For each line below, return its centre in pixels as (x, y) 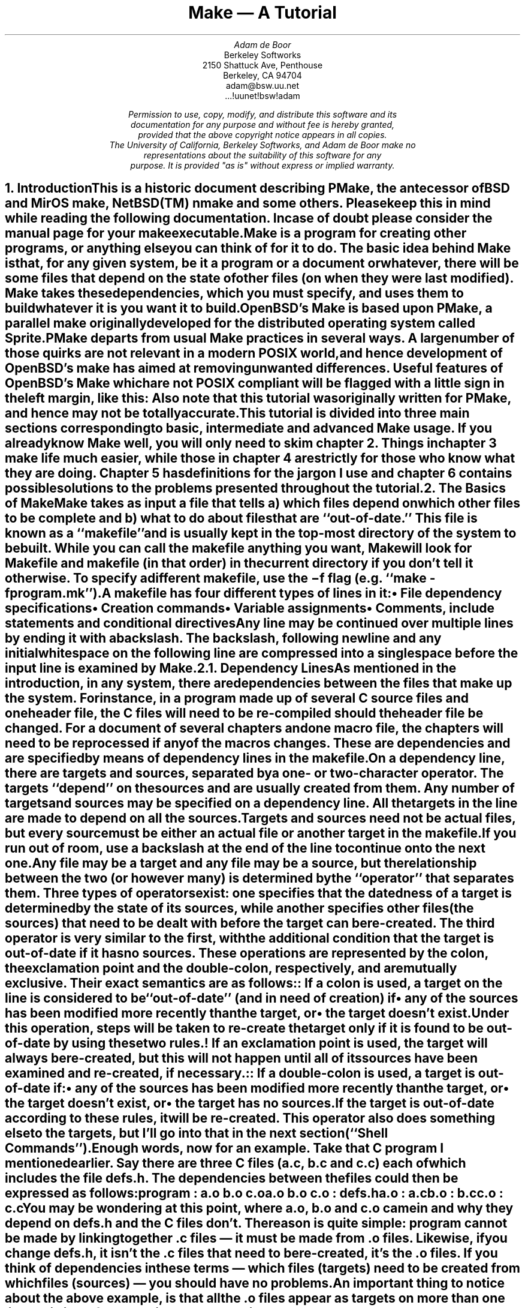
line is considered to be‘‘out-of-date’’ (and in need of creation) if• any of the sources (262, 998)
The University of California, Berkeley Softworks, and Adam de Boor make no (262, 145)
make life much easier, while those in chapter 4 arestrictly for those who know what (260, 458)
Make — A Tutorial (262, 13)
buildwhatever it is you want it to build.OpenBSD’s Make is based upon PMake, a (249, 308)
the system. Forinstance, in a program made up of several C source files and (237, 698)
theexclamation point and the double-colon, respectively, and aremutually (231, 968)
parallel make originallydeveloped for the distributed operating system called (240, 323)
